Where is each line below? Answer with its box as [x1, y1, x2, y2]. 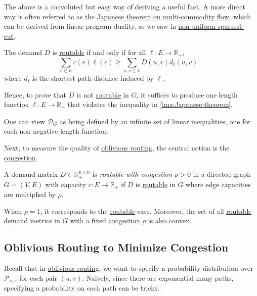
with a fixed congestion [70, 215, 140, 226]
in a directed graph [193, 169, 251, 179]
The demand [4, 47, 42, 57]
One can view [4, 116, 45, 126]
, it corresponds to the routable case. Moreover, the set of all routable [40, 205, 252, 216]
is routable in [135, 179, 176, 189]
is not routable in [76, 89, 129, 99]
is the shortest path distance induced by [32, 73, 154, 83]
